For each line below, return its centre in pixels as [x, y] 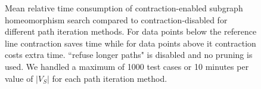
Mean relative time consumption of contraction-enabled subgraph [124, 8]
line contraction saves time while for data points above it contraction [130, 43]
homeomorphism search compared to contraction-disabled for [116, 19]
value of [19, 78]
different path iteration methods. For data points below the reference [131, 31]
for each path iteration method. [110, 78]
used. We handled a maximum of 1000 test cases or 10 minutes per [127, 66]
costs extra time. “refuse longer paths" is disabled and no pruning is [129, 55]
